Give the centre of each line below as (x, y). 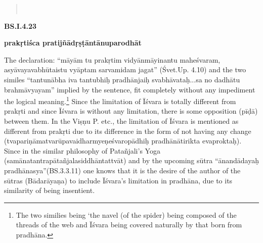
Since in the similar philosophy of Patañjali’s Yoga (82, 150)
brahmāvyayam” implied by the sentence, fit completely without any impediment (130, 89)
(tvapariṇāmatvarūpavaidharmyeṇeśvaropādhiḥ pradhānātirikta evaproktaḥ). (123, 141)
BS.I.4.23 (20, 26)
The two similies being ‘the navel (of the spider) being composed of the (126, 214)
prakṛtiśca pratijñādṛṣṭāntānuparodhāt (73, 43)
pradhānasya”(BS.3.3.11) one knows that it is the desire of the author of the (122, 170)
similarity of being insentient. (50, 190)
